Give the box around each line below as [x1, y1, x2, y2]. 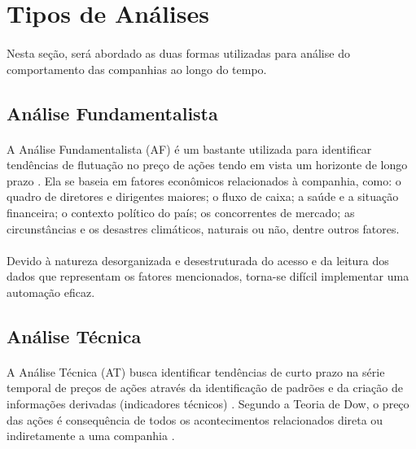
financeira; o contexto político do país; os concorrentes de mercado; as [7, 203, 355, 220]
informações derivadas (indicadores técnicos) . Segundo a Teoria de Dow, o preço [7, 395, 409, 412]
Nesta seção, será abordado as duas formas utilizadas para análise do [7, 44, 350, 61]
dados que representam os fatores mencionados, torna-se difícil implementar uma [7, 268, 409, 285]
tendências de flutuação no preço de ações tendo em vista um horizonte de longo [7, 156, 408, 173]
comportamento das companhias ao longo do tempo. [7, 60, 267, 77]
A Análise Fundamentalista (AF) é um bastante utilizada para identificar [7, 140, 372, 157]
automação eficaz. [7, 283, 95, 300]
